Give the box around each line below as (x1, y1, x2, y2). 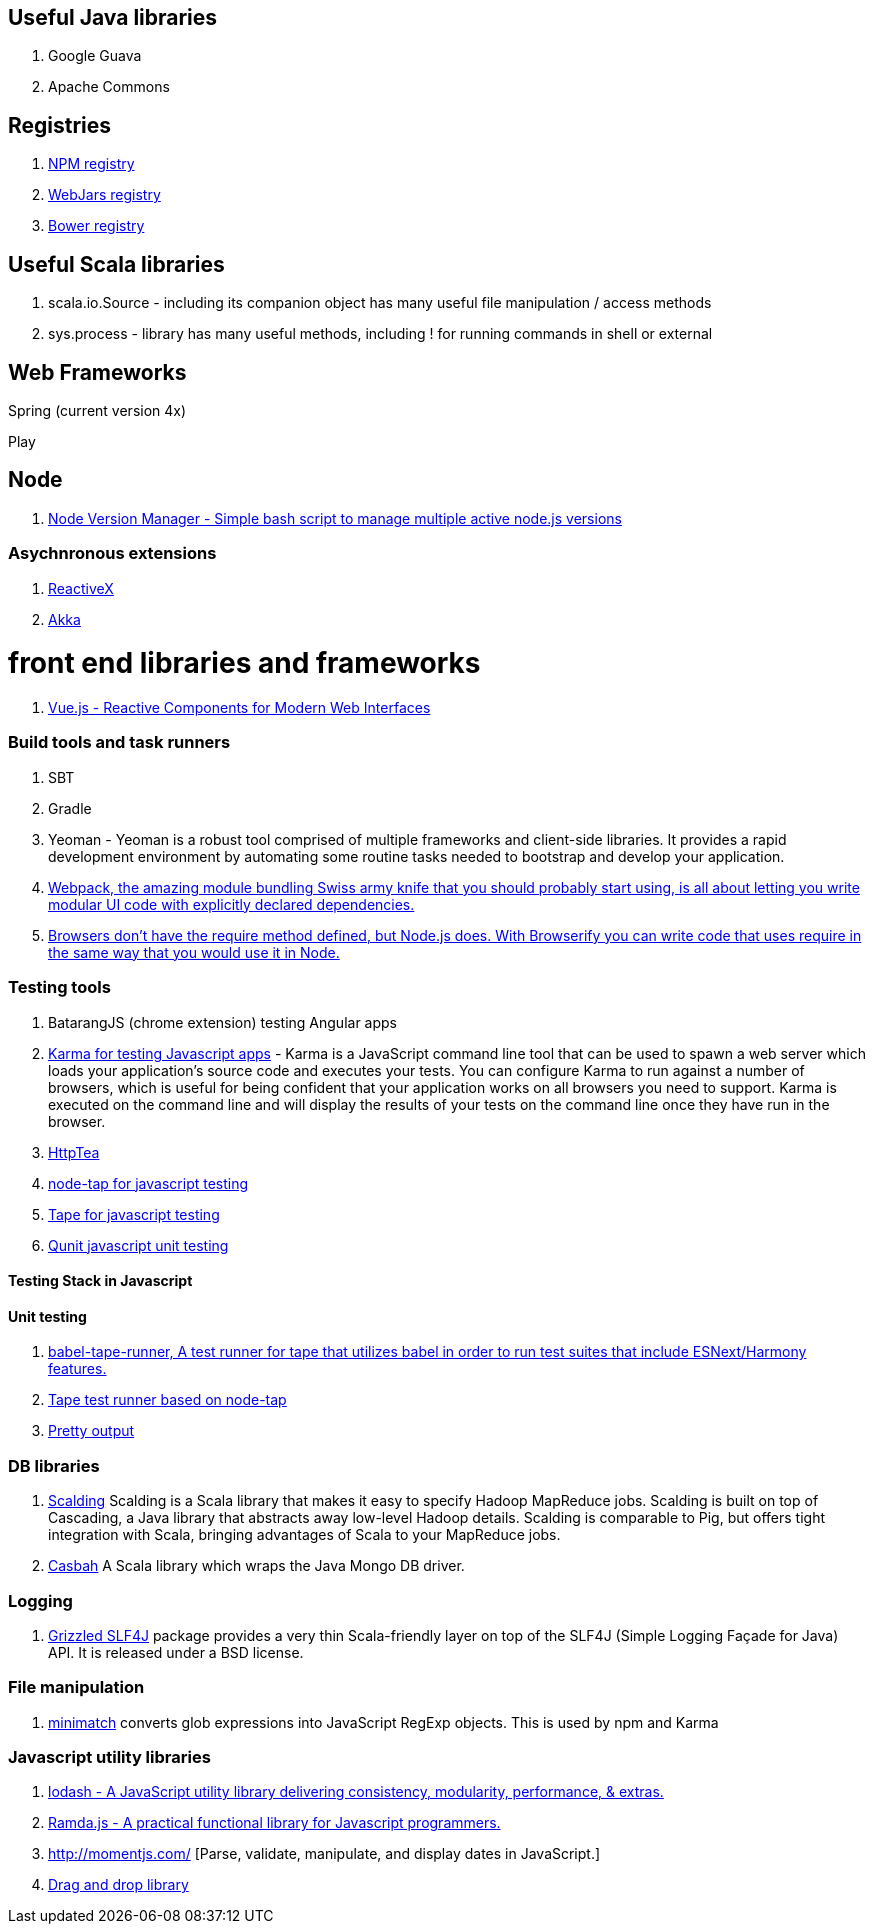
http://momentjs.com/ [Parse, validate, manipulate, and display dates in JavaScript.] (48, 1845, 601, 1863)
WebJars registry (48, 186, 161, 204)
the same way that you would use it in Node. (48, 943, 340, 961)
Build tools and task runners (8, 732, 231, 753)
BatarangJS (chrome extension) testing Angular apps (48, 1013, 397, 1031)
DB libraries (8, 1455, 100, 1476)
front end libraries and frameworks (8, 646, 481, 681)
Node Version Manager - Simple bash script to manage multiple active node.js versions (48, 509, 622, 527)
